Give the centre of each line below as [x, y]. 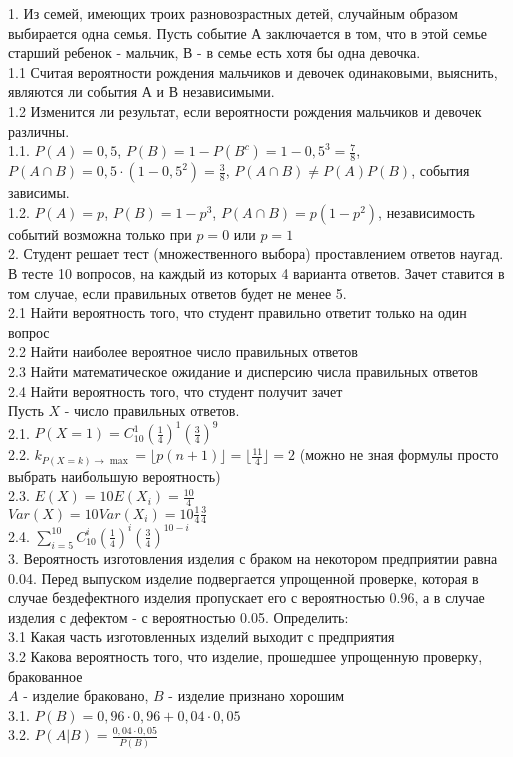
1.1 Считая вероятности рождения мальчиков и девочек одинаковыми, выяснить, [253, 71]
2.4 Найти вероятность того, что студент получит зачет [175, 390]
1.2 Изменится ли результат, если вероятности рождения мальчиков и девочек [245, 110]
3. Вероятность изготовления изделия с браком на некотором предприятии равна [253, 557]
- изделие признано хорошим [256, 695]
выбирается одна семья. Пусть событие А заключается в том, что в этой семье [248, 32]
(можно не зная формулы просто [399, 454]
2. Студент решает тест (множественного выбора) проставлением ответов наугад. [256, 253]
